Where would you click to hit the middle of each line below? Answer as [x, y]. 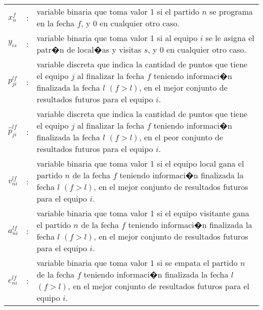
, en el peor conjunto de [181, 137]
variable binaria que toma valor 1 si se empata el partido [137, 263]
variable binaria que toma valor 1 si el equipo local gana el [140, 163]
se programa [231, 11]
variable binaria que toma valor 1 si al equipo [117, 38]
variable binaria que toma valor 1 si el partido [118, 11]
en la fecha [56, 23]
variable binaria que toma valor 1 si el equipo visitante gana [143, 213]
